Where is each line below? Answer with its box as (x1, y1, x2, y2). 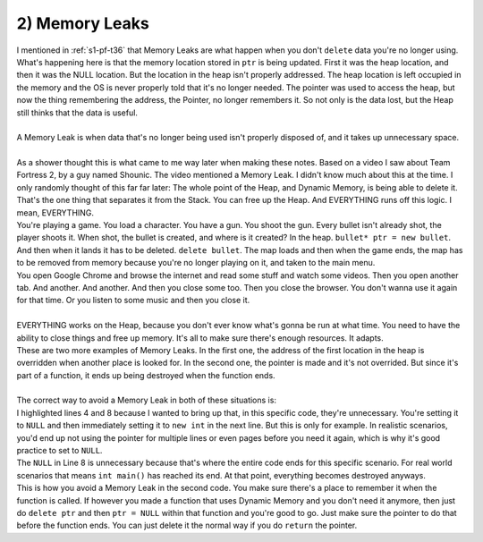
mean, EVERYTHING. (16, 207, 94, 218)
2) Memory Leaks (16, 13, 149, 33)
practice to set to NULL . (16, 445, 103, 456)
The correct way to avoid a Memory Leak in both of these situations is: (16, 394, 277, 406)
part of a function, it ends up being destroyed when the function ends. (16, 369, 276, 380)
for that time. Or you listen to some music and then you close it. (16, 295, 250, 306)
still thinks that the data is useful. (16, 107, 139, 118)
